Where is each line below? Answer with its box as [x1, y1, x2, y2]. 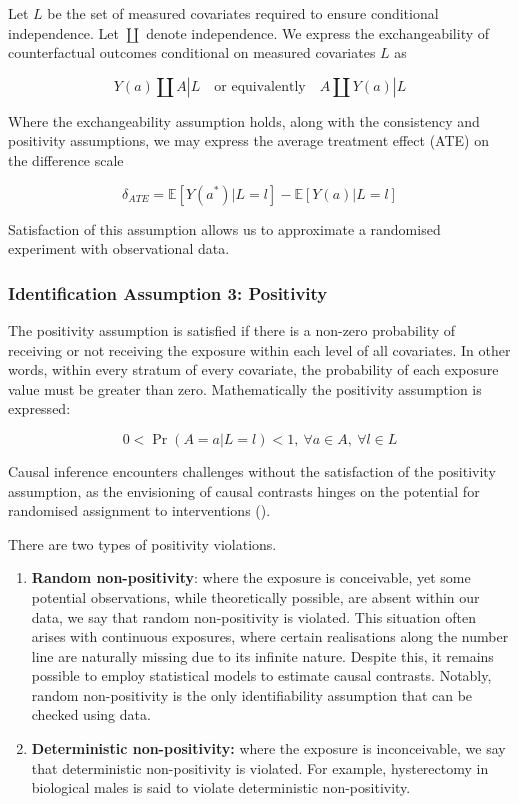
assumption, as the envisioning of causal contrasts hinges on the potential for [8, 480, 480, 501]
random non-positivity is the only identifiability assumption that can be [31, 684, 473, 705]
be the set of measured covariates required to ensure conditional [47, 3, 439, 23]
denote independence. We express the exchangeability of [146, 22, 490, 43]
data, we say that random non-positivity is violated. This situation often [31, 606, 476, 627]
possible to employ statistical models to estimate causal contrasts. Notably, [31, 665, 492, 686]
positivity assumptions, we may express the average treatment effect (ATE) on [8, 130, 489, 151]
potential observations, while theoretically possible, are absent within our [31, 586, 480, 607]
